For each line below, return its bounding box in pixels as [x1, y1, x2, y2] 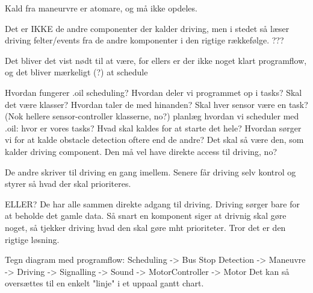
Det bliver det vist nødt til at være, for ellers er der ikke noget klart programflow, [5, 54, 307, 66]
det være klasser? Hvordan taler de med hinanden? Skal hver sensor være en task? [5, 98, 308, 110]
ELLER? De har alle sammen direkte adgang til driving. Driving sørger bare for [5, 197, 300, 210]
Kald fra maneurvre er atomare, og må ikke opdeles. [5, 2, 197, 14]
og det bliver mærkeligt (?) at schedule [5, 66, 148, 78]
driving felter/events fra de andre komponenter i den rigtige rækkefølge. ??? [5, 34, 284, 46]
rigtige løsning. [5, 233, 60, 245]
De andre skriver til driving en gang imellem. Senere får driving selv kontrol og [5, 165, 296, 178]
